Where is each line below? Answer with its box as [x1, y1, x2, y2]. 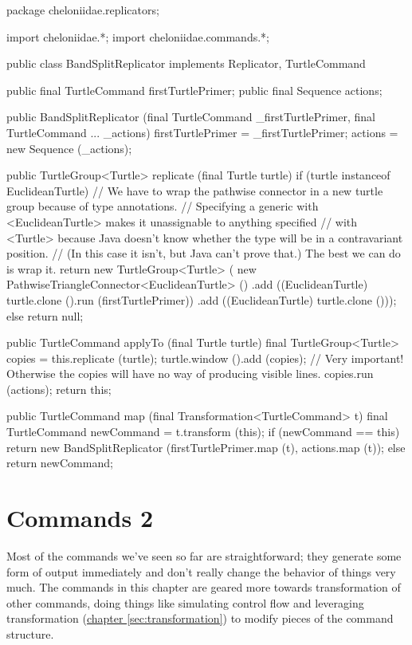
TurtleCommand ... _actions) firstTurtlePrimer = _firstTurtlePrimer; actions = [6, 124, 398, 140]
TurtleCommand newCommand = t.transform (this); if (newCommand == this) [6, 423, 400, 440]
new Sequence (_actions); [6, 140, 132, 156]
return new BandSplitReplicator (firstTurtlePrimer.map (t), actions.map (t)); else [6, 439, 406, 455]
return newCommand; [6, 454, 113, 471]
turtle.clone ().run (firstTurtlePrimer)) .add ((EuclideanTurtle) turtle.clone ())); [6, 291, 397, 308]
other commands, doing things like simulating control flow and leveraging [6, 594, 364, 611]
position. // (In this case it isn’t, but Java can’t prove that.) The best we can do [6, 245, 401, 262]
